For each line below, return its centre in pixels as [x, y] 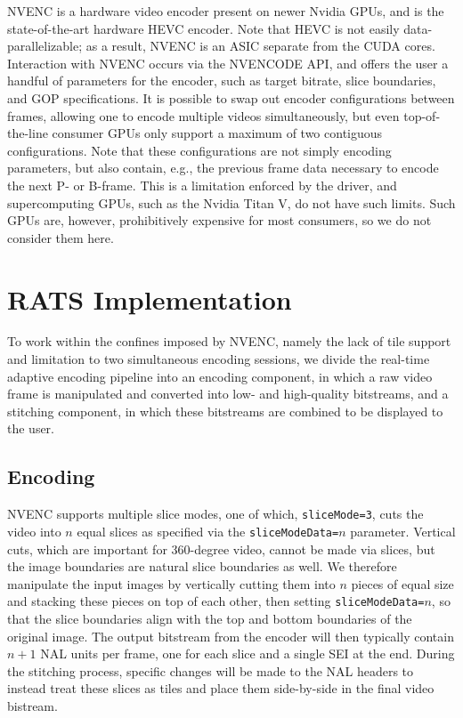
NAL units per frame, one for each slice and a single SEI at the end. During [248, 653]
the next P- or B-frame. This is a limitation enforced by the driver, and [202, 185]
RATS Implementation [150, 298]
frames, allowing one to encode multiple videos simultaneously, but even [203, 115]
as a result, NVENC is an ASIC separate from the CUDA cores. [260, 46]
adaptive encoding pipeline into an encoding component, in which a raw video [220, 376]
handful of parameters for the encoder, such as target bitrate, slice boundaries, [222, 81]
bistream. [32, 705]
